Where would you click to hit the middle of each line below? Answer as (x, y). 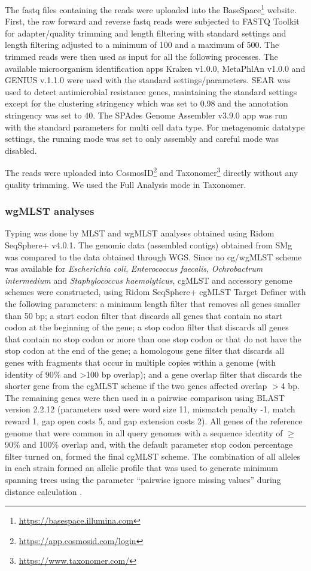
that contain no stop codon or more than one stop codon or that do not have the (153, 338)
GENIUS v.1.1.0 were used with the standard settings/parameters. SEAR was (148, 80)
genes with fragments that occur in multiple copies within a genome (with (140, 362)
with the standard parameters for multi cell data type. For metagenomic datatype (155, 127)
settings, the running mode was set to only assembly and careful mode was (142, 139)
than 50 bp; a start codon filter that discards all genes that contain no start (144, 315)
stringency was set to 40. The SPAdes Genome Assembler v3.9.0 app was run (146, 115)
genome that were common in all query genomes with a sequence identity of (144, 432)
